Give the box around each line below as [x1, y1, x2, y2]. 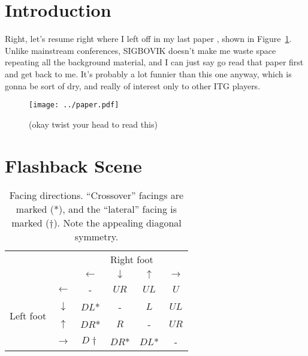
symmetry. [74, 230, 119, 244]
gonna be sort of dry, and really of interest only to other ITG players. [5, 79, 261, 92]
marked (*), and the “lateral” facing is [16, 202, 177, 216]
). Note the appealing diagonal [53, 216, 182, 230]
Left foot [10, 308, 47, 322]
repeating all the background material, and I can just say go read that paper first [5, 56, 304, 68]
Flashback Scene [5, 153, 142, 177]
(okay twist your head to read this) [29, 117, 158, 130]
